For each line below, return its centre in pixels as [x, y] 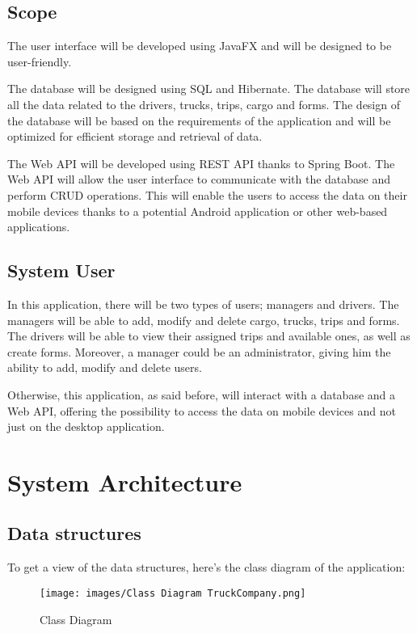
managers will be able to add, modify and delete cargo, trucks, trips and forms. [204, 320]
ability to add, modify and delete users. [105, 367]
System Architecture [125, 481]
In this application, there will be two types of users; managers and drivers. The [203, 304]
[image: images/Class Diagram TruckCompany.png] [173, 593]
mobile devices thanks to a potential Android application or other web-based [198, 211]
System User [61, 270]
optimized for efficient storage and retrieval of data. [135, 136]
